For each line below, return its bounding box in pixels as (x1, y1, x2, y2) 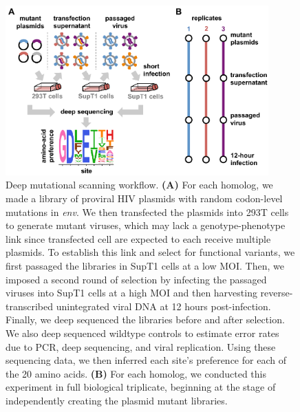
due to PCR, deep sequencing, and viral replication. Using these (6, 339, 276, 354)
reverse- (260, 285, 293, 300)
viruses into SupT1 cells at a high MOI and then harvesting (6, 285, 257, 300)
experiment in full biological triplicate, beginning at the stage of (6, 380, 276, 394)
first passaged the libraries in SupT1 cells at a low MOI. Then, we (6, 258, 284, 272)
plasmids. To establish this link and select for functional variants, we (6, 245, 295, 259)
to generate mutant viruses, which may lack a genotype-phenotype (6, 218, 286, 232)
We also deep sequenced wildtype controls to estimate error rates (6, 325, 279, 340)
